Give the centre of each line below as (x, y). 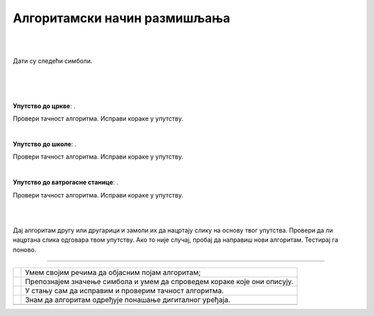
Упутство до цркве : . (44, 106)
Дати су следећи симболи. (53, 61)
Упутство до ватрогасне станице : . (66, 182)
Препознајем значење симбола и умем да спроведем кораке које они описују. (159, 281)
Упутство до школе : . (45, 144)
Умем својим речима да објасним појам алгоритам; (113, 272)
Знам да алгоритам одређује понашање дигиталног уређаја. (128, 299)
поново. (25, 249)
